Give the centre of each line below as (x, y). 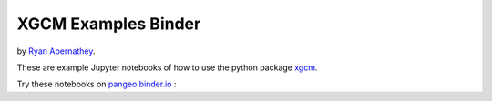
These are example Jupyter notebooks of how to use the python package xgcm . (167, 67)
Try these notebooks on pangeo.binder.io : (97, 84)
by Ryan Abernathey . (56, 51)
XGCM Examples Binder (109, 24)
